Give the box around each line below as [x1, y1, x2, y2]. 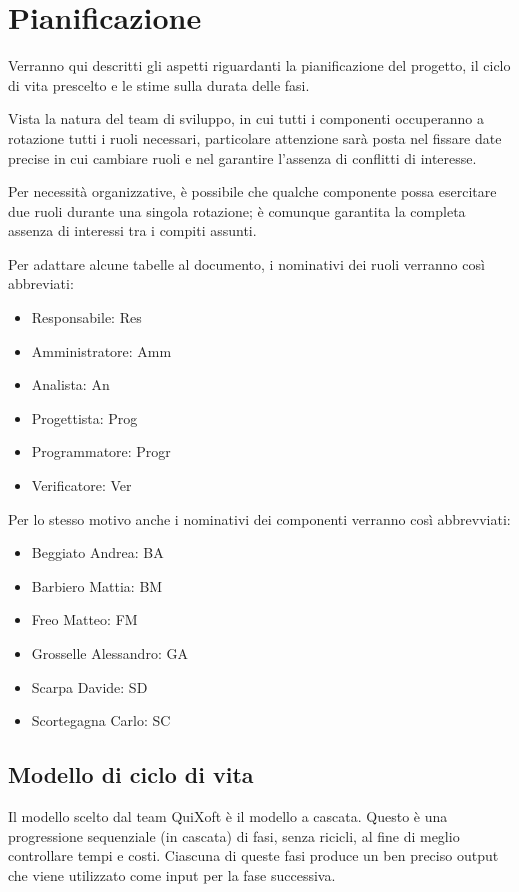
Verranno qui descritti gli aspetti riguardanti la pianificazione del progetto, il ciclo [8, 55, 511, 76]
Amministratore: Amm [31, 340, 172, 361]
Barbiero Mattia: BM [31, 575, 163, 596]
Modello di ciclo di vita [8, 759, 254, 790]
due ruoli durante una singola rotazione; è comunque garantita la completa [8, 200, 466, 221]
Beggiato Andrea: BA [31, 542, 164, 563]
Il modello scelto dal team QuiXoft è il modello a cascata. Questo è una [8, 805, 448, 826]
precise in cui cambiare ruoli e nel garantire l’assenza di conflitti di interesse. [8, 147, 477, 168]
